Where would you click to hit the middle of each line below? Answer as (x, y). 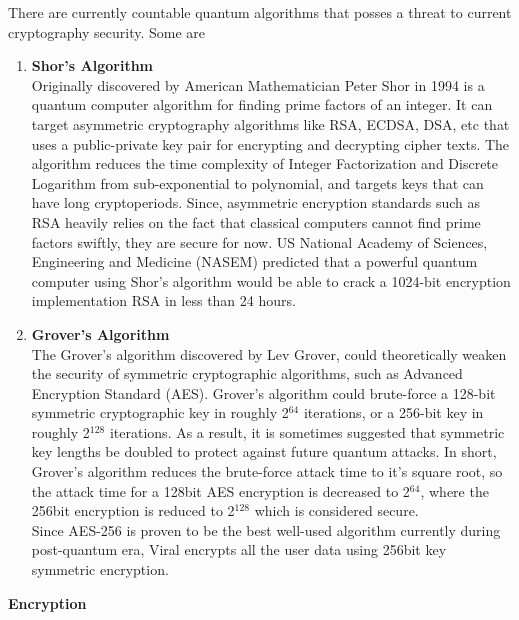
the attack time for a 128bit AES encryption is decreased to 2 (220, 490)
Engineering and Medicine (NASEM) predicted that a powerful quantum (254, 261)
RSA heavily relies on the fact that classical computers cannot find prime (256, 221)
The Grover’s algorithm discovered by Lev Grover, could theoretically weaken (269, 353)
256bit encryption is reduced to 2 (133, 510)
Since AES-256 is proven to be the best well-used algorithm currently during (266, 529)
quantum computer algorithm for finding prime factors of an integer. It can (262, 104)
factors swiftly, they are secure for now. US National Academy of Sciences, (259, 241)
